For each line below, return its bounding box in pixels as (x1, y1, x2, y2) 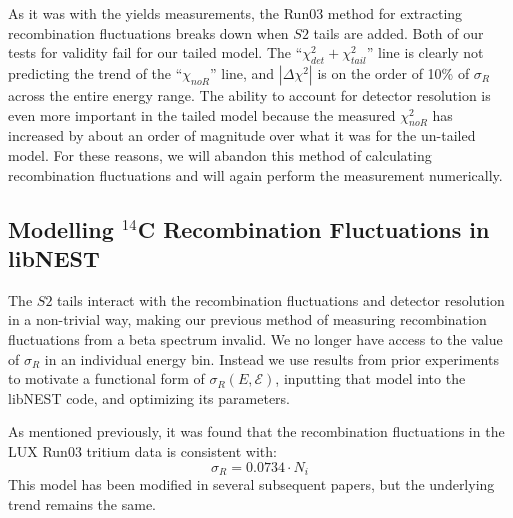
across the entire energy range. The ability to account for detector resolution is (8, 84, 491, 105)
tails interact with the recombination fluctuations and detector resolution (57, 289, 505, 310)
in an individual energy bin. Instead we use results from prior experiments (44, 348, 499, 369)
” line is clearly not (366, 42, 484, 63)
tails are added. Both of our (313, 22, 484, 43)
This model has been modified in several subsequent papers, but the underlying (8, 473, 495, 494)
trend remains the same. (8, 493, 156, 514)
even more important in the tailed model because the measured (8, 104, 396, 125)
